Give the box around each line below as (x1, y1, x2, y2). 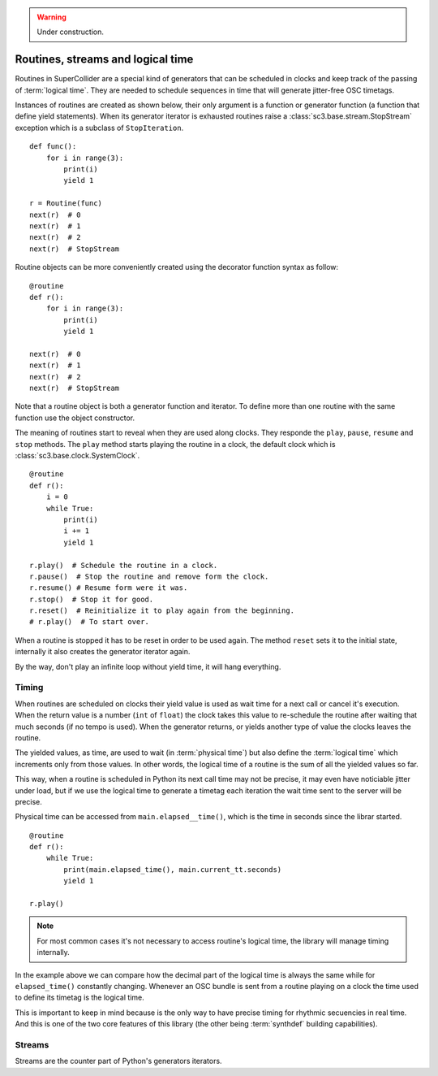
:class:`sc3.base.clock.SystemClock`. (15, 451, 140, 461)
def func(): (29, 142, 77, 151)
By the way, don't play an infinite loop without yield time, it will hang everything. (15, 662, 281, 671)
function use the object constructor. (15, 413, 135, 423)
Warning (36, 12, 67, 22)
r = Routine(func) (29, 199, 103, 208)
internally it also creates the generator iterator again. (15, 647, 191, 657)
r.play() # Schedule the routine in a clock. (29, 561, 218, 570)
